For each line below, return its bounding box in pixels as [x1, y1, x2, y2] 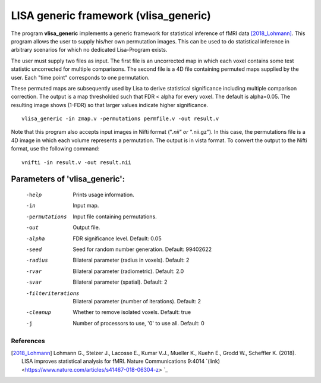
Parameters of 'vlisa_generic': [11, 174, 125, 184]
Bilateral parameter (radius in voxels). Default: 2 [73, 256, 190, 264]
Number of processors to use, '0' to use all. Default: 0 [73, 319, 204, 327]
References [11, 337, 45, 345]
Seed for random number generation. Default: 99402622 [73, 246, 212, 253]
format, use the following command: [11, 145, 100, 152]
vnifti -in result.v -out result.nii [21, 159, 132, 166]
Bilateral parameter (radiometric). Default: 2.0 [73, 268, 184, 275]
